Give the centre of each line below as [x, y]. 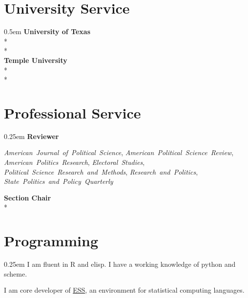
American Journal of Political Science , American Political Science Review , [119, 152]
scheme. [16, 273]
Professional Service [72, 112]
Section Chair [28, 197]
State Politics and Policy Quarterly [59, 181]
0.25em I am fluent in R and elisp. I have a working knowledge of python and [120, 264]
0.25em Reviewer [31, 136]
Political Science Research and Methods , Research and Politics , [101, 171]
